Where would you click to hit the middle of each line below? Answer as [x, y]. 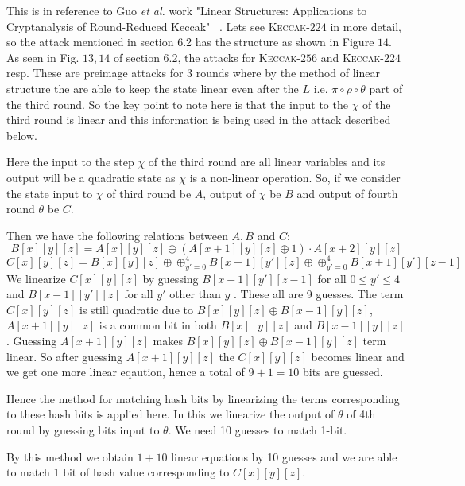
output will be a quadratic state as [91, 177]
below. [22, 135]
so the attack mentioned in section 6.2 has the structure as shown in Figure [190, 42]
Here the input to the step [70, 162]
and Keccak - [352, 57]
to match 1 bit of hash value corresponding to [118, 472]
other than [195, 294]
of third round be [149, 193]
